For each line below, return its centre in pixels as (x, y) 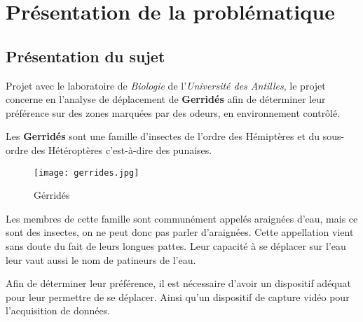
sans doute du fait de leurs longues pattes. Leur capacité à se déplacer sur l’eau (176, 245)
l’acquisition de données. (58, 310)
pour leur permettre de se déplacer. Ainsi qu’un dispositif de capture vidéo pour (178, 296)
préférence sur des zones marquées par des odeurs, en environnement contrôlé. (173, 112)
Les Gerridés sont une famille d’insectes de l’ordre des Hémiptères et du (163, 136)
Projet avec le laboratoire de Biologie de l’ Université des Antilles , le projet (166, 85)
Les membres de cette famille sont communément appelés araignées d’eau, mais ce (182, 218)
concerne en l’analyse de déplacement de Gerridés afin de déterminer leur (166, 99)
